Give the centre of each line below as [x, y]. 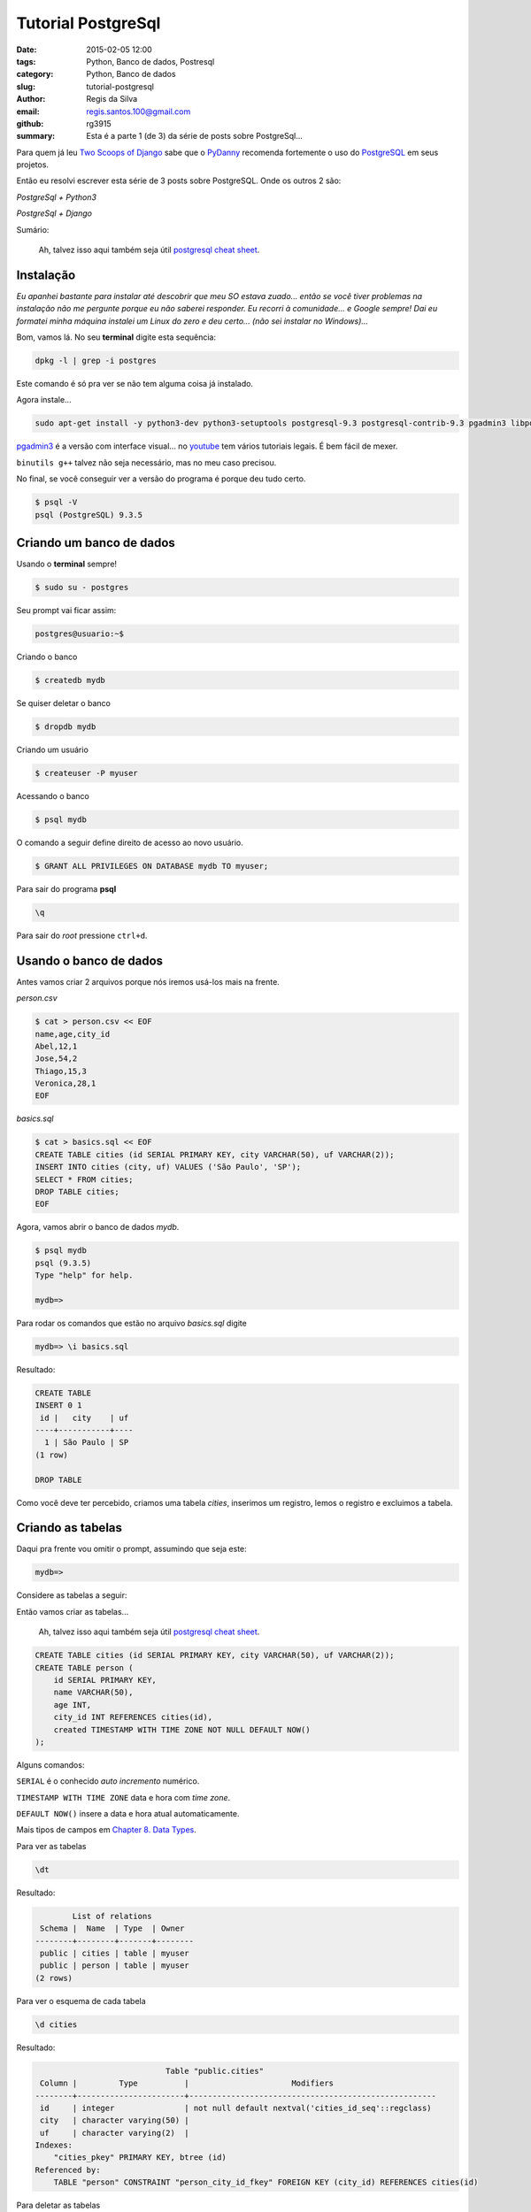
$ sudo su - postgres [82, 588]
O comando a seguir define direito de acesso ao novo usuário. [130, 842]
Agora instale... [44, 400]
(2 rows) [54, 1978]
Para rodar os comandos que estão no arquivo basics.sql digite [131, 1323]
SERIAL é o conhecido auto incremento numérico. [108, 1781]
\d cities [56, 2024]
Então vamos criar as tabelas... [73, 1611]
